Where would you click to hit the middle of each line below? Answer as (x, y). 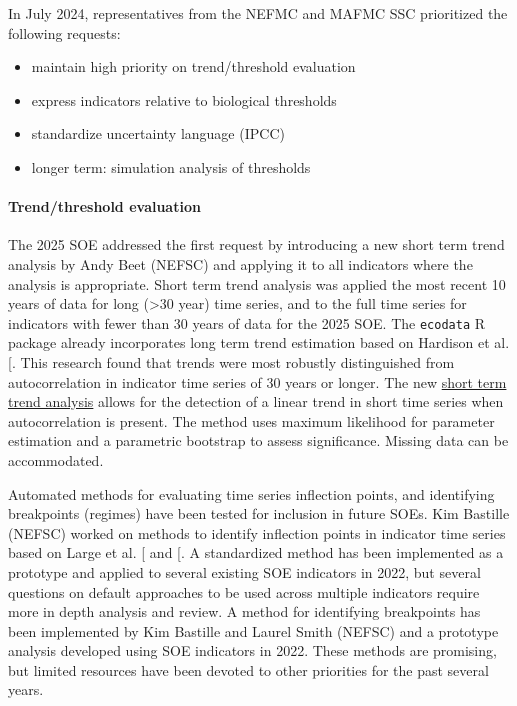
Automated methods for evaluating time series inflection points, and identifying (251, 493)
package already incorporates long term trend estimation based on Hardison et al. (259, 342)
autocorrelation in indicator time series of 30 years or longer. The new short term (257, 381)
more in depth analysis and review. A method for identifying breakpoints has (244, 611)
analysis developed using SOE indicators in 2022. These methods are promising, (252, 650)
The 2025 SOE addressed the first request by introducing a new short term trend (256, 244)
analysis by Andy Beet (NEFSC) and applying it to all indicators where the (240, 263)
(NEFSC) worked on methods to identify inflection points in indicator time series (257, 532)
